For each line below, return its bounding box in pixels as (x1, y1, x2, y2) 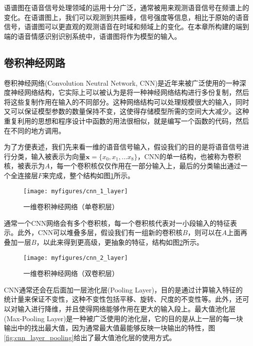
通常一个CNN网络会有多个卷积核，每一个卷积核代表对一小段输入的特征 (4, 218, 231, 228)
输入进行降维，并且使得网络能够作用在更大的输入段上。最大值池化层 (17, 303, 235, 313)
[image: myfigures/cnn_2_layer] (23, 254, 128, 261)
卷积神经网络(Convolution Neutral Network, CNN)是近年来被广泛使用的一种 (4, 77, 239, 88)
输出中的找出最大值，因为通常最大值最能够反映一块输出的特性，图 (4, 323, 215, 333)
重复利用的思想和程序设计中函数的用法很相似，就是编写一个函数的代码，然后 (4, 115, 249, 126)
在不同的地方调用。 (4, 125, 65, 135)
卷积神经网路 (4, 55, 65, 70)
